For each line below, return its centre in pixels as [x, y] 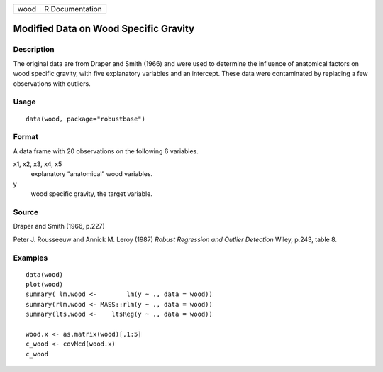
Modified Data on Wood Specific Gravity [104, 29]
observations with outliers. [52, 83]
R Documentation [73, 9]
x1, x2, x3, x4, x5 [38, 164]
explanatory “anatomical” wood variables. [92, 174]
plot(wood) [45, 285]
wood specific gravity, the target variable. [91, 194]
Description [34, 50]
